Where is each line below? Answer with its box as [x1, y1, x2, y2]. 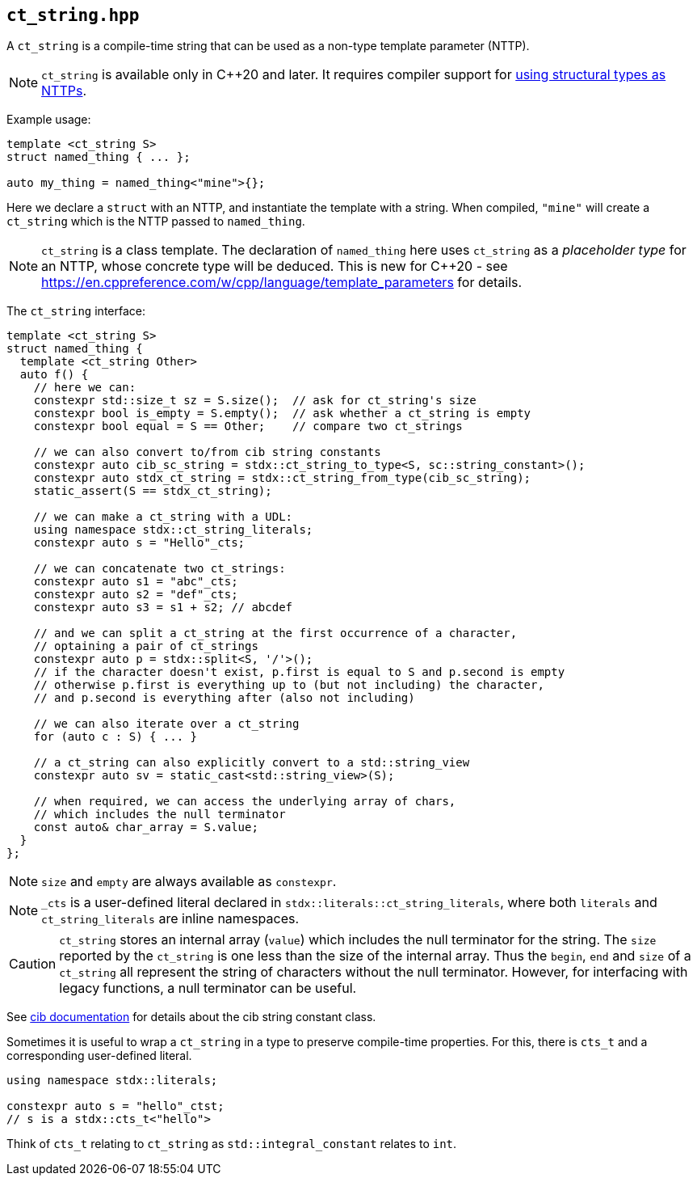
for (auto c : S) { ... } [33, 730, 198, 744]
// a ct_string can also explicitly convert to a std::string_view [33, 756, 470, 770]
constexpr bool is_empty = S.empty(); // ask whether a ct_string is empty [33, 407, 531, 420]
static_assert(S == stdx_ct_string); [33, 484, 272, 498]
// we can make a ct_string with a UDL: [33, 510, 293, 524]
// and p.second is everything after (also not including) [33, 691, 415, 705]
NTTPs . [41, 82, 87, 99]
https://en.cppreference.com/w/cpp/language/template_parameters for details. [41, 274, 523, 291]
